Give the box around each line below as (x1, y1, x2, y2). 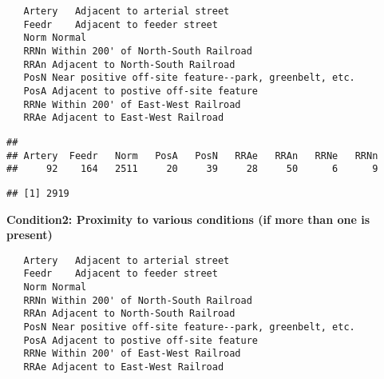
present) (6, 226, 53, 243)
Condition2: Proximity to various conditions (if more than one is (6, 210, 370, 227)
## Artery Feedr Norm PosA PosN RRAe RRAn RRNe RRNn (6, 150, 378, 162)
